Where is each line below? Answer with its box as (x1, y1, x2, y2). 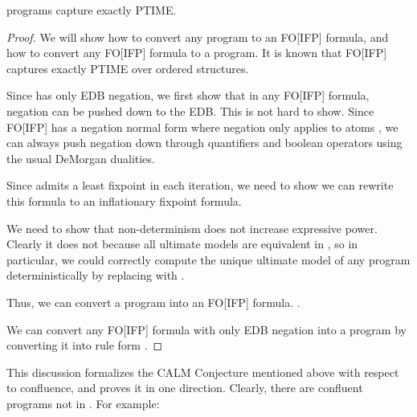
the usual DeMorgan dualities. (6, 149, 155, 166)
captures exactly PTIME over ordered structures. (6, 59, 249, 76)
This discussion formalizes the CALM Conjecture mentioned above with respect (6, 363, 399, 380)
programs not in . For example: (6, 395, 160, 411)
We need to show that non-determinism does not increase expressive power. (6, 219, 378, 236)
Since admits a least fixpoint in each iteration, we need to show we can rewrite (6, 177, 394, 194)
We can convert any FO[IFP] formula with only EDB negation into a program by (6, 321, 407, 337)
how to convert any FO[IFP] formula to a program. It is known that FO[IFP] (6, 44, 387, 61)
